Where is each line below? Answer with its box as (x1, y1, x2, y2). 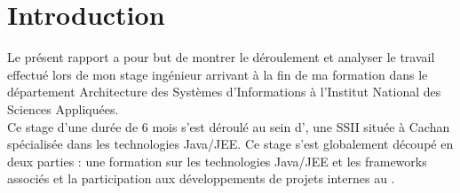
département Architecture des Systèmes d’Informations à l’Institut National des (7, 82, 441, 101)
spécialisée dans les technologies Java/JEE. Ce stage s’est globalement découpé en (7, 135, 454, 153)
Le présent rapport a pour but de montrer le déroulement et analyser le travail (7, 48, 435, 66)
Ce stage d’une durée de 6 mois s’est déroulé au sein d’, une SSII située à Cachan (7, 117, 450, 135)
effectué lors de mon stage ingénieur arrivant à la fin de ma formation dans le (7, 65, 428, 83)
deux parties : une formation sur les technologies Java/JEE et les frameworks (7, 151, 427, 170)
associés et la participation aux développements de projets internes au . (7, 169, 395, 188)
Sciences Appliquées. (7, 99, 119, 118)
